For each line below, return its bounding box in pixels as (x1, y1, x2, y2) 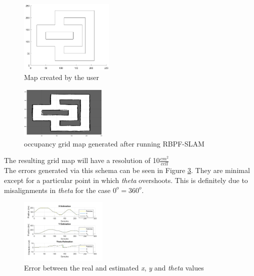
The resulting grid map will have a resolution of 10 (4, 155, 160, 165)
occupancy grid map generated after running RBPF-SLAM (24, 138, 204, 148)
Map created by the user (24, 71, 99, 82)
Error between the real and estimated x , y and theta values (24, 262, 204, 273)
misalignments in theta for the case (4, 184, 111, 195)
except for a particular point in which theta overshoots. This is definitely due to (4, 174, 248, 185)
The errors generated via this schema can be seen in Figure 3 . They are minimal (4, 165, 250, 175)
